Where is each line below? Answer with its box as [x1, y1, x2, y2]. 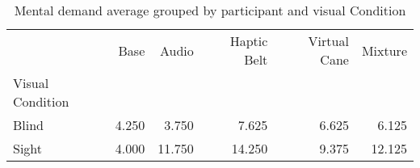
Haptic [229, 31, 268, 50]
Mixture [361, 40, 407, 60]
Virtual [308, 31, 349, 50]
